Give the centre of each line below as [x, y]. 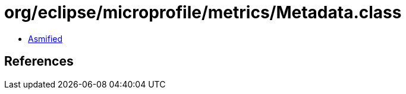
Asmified [45, 38]
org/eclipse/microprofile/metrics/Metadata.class [203, 12]
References [39, 61]
